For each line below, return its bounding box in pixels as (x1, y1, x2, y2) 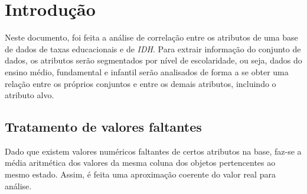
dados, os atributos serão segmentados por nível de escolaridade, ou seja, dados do (5, 54, 302, 66)
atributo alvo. (5, 89, 54, 101)
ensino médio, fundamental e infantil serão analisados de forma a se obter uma (5, 65, 289, 78)
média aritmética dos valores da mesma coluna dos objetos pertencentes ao (5, 156, 276, 169)
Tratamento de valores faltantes (5, 118, 202, 136)
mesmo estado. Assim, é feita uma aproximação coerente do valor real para (5, 168, 276, 180)
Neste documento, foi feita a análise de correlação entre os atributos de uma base (5, 31, 298, 44)
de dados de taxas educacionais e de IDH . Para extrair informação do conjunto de (5, 42, 301, 55)
